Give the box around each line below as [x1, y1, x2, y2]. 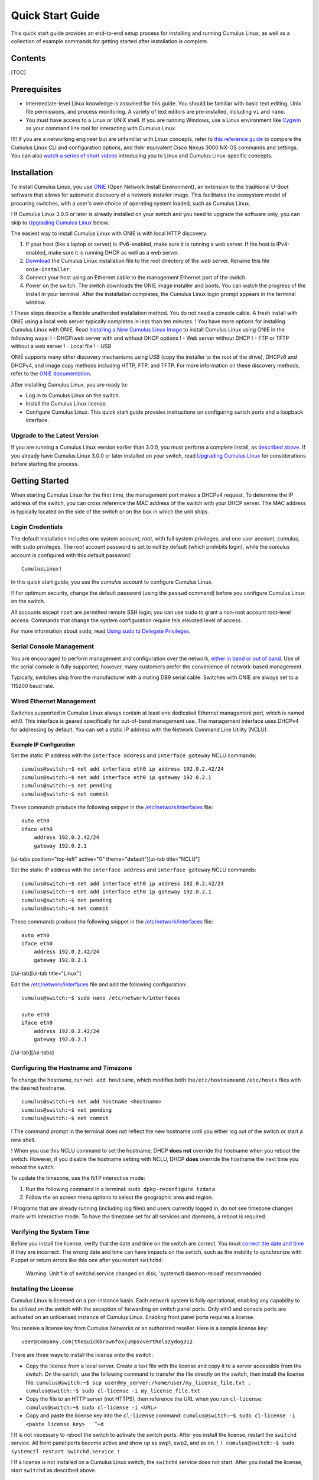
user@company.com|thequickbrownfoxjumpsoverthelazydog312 [21, 1339, 193, 1345]
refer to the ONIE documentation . [11, 370, 92, 377]
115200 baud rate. [11, 682, 54, 689]
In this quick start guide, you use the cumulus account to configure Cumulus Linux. [11, 578, 213, 585]
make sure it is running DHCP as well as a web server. [48, 249, 180, 256]
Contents [11, 53, 46, 63]
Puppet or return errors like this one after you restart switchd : [11, 1256, 164, 1263]
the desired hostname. [11, 1084, 66, 1092]
